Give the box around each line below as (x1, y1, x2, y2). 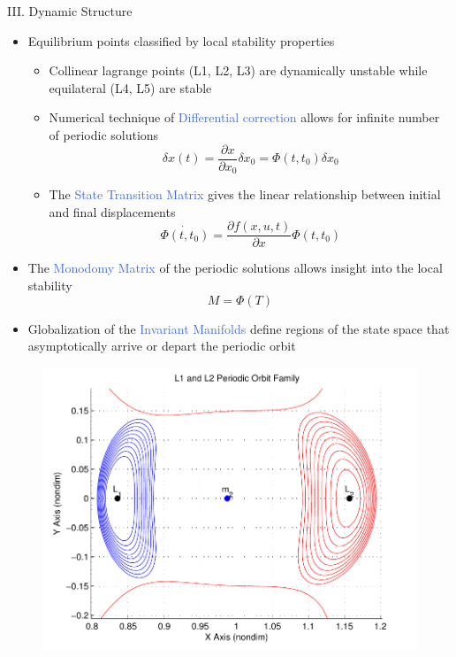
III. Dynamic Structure (7, 2, 133, 19)
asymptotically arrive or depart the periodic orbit (27, 336, 296, 355)
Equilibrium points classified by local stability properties (27, 31, 335, 50)
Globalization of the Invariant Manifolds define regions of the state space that (27, 319, 450, 337)
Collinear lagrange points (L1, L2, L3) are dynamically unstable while (49, 61, 428, 80)
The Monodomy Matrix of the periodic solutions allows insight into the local (27, 259, 443, 277)
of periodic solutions (49, 125, 159, 143)
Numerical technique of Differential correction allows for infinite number (49, 108, 440, 127)
